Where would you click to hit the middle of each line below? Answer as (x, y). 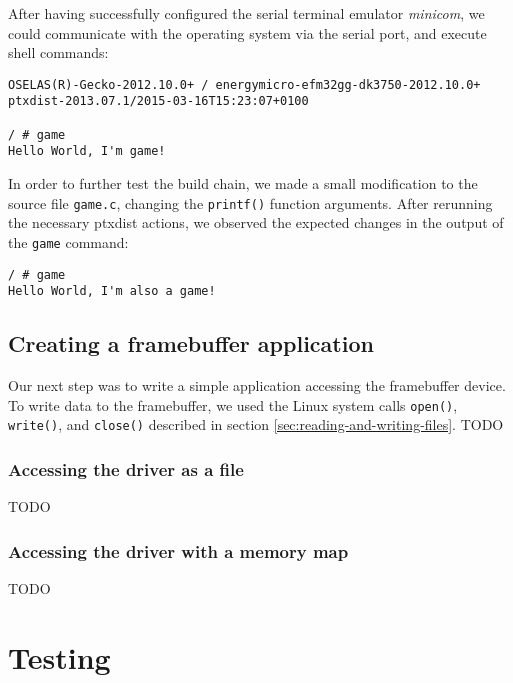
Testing (59, 656)
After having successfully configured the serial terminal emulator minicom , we (246, 13)
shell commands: (58, 52)
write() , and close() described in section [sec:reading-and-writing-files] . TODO (256, 424)
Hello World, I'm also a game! (112, 291)
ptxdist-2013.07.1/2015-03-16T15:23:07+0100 (158, 101)
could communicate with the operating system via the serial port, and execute (247, 32)
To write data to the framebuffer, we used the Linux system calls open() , (233, 404)
